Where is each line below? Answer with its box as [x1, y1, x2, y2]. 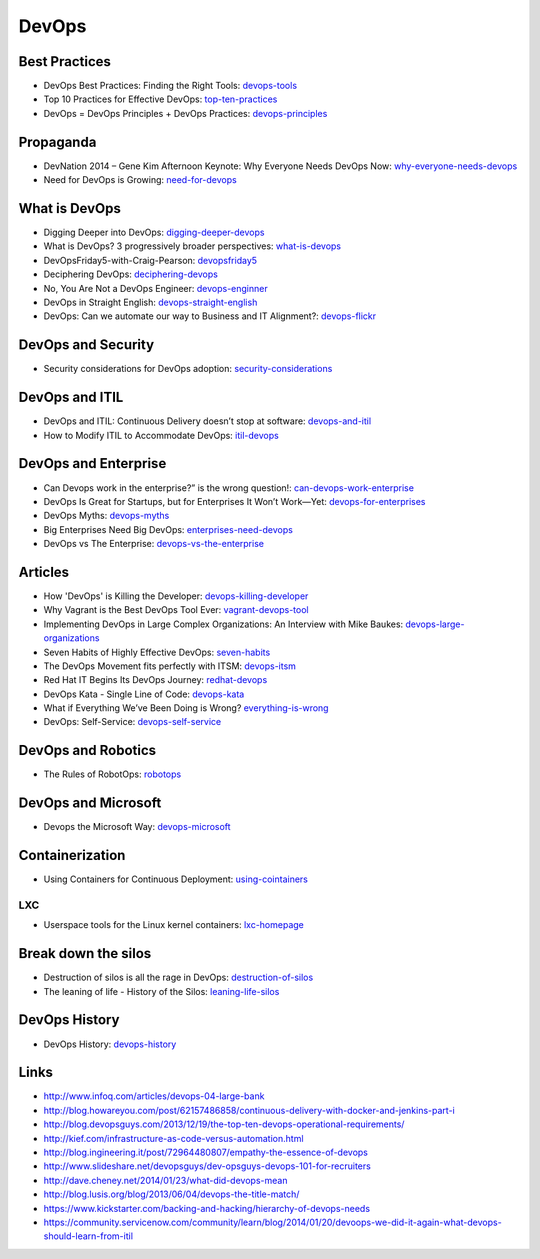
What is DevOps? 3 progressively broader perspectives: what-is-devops [43, 240, 342, 252]
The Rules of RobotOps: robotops [43, 768, 182, 780]
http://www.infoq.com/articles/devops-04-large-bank [43, 1090, 265, 1102]
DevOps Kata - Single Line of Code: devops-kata [43, 688, 245, 700]
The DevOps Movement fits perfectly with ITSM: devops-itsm [43, 660, 297, 672]
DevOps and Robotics [18, 742, 157, 759]
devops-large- [405, 618, 465, 630]
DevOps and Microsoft [18, 795, 162, 812]
